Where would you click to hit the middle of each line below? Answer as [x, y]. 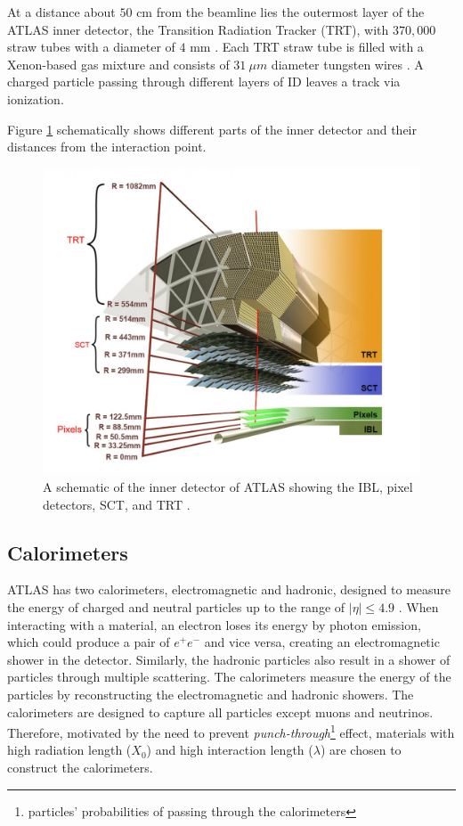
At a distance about [61, 12]
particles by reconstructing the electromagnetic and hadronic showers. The [211, 694]
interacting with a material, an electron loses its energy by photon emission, [214, 624]
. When [418, 607]
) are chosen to [361, 750]
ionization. [36, 98]
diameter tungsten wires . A [347, 64]
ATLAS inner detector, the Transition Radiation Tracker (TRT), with [198, 29]
